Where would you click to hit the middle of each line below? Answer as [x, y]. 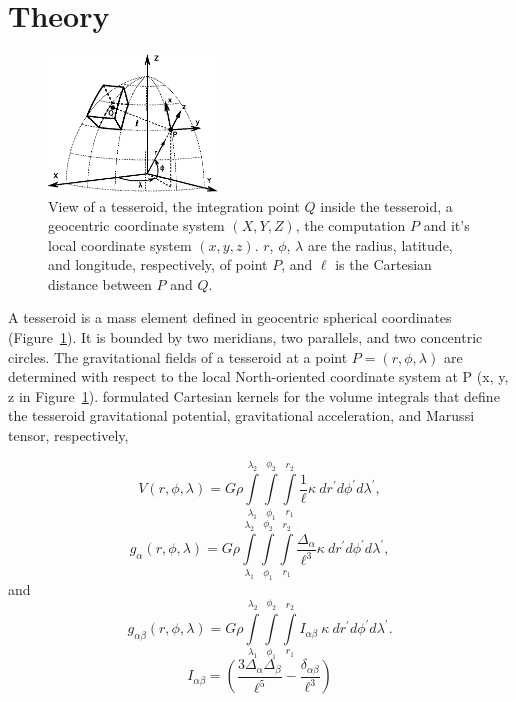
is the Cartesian [383, 264]
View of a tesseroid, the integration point [174, 205]
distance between [100, 283]
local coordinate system [120, 244]
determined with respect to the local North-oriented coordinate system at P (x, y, [258, 376]
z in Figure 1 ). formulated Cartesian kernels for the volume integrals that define [254, 395]
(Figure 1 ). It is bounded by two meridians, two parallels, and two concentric [245, 337]
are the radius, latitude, [380, 244]
